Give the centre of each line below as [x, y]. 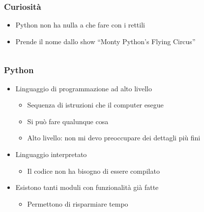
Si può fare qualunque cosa [68, 121]
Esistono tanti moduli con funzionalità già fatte [87, 187]
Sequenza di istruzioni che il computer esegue [95, 105]
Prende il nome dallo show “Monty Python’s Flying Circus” [105, 41]
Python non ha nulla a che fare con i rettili [80, 25]
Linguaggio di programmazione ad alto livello [84, 88]
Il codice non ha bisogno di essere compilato [93, 171]
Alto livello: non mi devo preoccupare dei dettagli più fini [114, 138]
